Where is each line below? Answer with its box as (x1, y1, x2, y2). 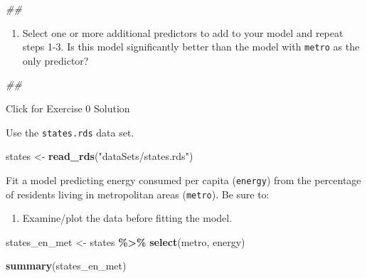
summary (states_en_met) (6, 258, 127, 273)
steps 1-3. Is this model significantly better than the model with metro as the (22, 39, 360, 54)
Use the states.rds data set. (6, 124, 134, 139)
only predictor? (22, 53, 89, 68)
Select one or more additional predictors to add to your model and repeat (22, 25, 344, 40)
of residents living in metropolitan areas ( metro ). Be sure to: (6, 186, 270, 201)
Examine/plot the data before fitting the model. (22, 210, 233, 225)
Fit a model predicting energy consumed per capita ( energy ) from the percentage (6, 172, 361, 187)
